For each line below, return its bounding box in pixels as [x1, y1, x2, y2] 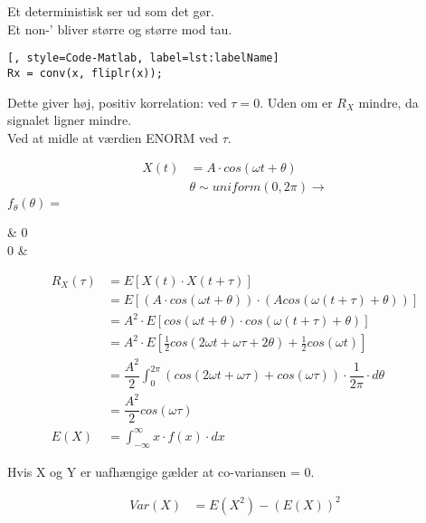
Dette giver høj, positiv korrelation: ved [7, 92, 227, 111]
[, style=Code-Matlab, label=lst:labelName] [7, 52, 279, 65]
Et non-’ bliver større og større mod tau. [7, 19, 232, 38]
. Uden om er [260, 92, 333, 111]
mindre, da [358, 92, 419, 111]
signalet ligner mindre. [7, 110, 132, 129]
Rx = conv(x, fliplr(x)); [7, 66, 163, 80]
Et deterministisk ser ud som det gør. [7, 2, 214, 20]
